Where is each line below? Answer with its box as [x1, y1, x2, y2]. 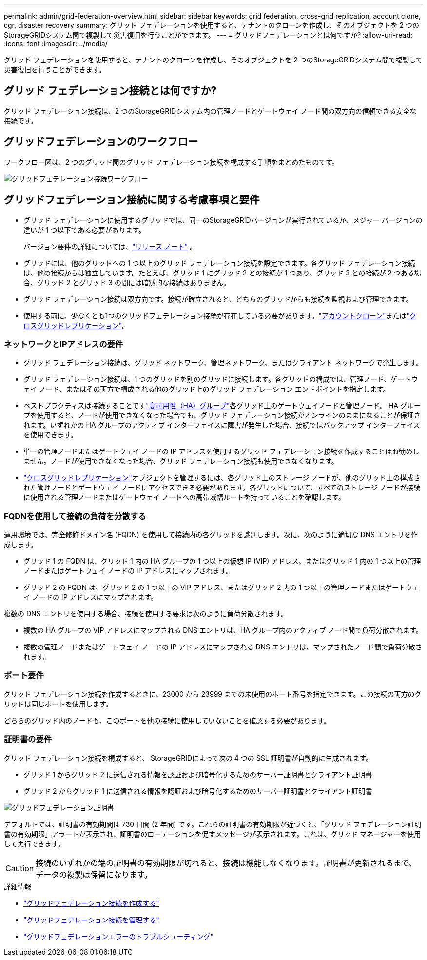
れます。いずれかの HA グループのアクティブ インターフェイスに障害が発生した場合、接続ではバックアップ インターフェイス [23, 421, 420, 430]
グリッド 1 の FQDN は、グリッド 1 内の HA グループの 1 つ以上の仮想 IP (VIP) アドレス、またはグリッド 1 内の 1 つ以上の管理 [23, 557, 421, 566]
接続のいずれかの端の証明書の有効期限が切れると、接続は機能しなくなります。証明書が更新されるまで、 [36, 858, 417, 868]
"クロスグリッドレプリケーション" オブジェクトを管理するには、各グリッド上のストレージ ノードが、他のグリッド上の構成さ [23, 473, 421, 482]
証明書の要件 [4, 734, 52, 744]
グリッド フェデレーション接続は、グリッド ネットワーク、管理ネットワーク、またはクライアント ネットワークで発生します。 [23, 358, 423, 367]
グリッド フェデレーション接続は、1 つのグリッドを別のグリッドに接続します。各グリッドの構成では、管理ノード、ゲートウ [23, 375, 418, 384]
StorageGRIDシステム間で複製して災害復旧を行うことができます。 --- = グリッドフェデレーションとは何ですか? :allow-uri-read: [4, 31, 413, 39]
